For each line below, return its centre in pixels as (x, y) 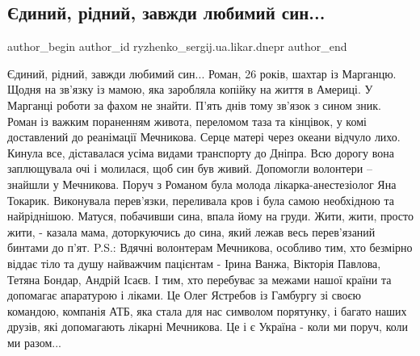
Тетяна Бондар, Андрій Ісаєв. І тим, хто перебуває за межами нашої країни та (199, 279)
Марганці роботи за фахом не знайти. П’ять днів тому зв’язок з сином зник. (194, 105)
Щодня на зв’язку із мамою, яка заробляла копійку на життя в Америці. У (190, 89)
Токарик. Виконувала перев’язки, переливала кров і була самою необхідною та (201, 200)
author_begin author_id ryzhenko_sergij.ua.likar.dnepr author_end (177, 46)
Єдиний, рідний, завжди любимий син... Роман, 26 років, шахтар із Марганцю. (202, 73)
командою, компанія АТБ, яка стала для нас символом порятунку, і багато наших (207, 310)
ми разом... (34, 342)
